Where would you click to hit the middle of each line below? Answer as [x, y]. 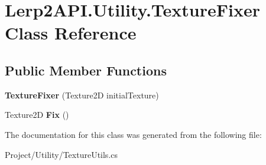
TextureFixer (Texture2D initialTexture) [82, 95]
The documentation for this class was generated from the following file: [133, 134]
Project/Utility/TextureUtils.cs [61, 154]
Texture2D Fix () [37, 115]
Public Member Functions [86, 70]
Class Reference [71, 33]
